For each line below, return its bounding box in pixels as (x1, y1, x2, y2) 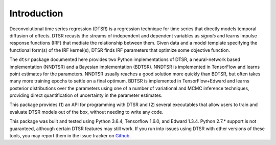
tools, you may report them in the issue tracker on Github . (9, 133, 131, 139)
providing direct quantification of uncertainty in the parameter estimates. (9, 92, 163, 98)
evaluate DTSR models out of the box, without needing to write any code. (9, 109, 164, 115)
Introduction (9, 8, 63, 19)
